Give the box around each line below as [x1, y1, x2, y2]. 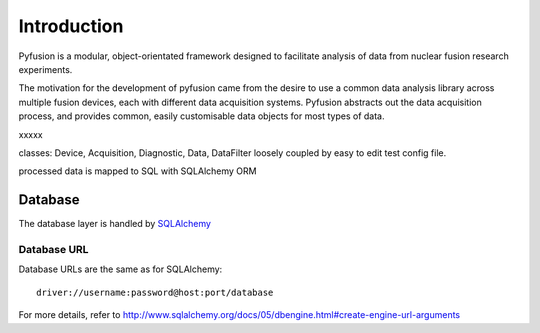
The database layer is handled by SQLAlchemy [18, 218, 212, 230]
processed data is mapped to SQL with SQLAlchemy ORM [18, 165, 257, 177]
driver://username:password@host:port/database [36, 286, 274, 298]
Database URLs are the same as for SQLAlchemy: [18, 263, 223, 275]
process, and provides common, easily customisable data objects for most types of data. [18, 110, 385, 122]
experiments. [18, 63, 73, 75]
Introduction [18, 15, 124, 37]
